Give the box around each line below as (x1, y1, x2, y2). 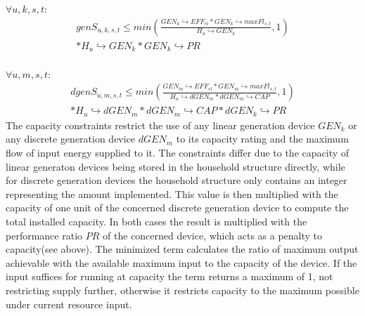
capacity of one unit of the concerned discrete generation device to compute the (6, 200, 349, 215)
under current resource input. (6, 296, 132, 311)
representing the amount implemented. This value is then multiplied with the (6, 186, 338, 201)
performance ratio (6, 228, 83, 242)
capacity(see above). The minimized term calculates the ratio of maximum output (6, 242, 359, 256)
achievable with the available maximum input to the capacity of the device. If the (6, 255, 357, 270)
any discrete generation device (6, 131, 136, 146)
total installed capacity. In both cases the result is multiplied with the (6, 213, 307, 228)
